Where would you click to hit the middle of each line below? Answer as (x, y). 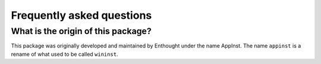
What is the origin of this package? (81, 31)
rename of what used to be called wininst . (64, 54)
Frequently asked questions (81, 15)
